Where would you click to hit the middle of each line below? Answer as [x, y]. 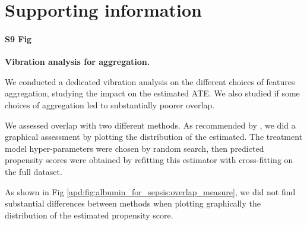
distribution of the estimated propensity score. [89, 215]
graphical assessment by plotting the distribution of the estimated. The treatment [154, 137]
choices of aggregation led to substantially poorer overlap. [110, 104]
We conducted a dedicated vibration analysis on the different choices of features [150, 81]
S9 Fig [18, 38]
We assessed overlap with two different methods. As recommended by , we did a [150, 125]
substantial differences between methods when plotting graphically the [133, 203]
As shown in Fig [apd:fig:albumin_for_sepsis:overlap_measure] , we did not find [150, 191]
